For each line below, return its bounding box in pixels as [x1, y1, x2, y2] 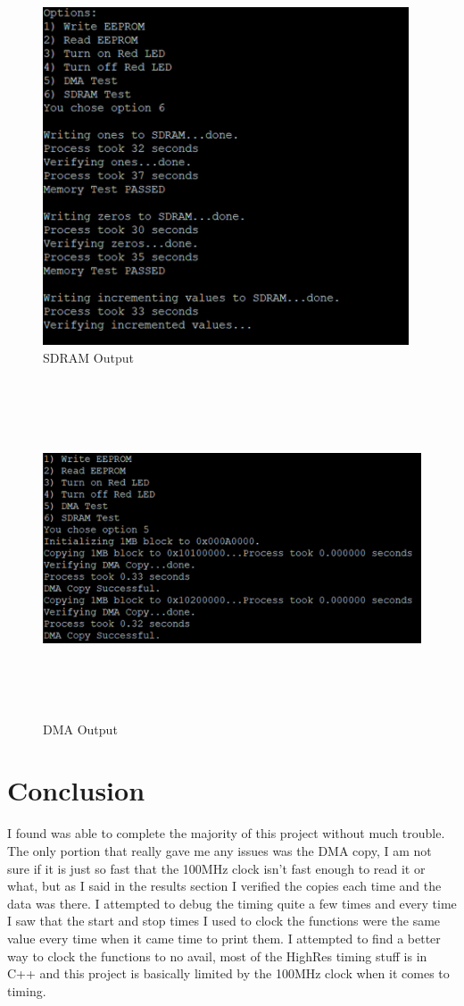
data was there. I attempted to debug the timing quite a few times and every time [7, 893, 457, 912]
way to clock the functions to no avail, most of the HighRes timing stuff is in [7, 946, 427, 965]
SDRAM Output [43, 348, 134, 366]
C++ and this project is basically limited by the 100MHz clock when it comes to [7, 964, 450, 983]
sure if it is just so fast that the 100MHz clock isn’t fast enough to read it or [7, 859, 426, 877]
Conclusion [7, 772, 145, 809]
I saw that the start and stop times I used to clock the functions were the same [7, 911, 441, 930]
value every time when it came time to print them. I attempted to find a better [7, 928, 441, 947]
